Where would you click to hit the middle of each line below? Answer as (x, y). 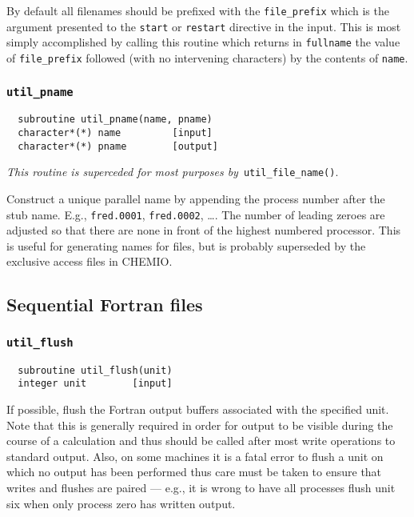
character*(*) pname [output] (118, 146)
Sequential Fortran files (105, 305)
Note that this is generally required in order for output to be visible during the (200, 425)
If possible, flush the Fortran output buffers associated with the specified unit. (198, 409)
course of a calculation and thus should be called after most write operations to (201, 441)
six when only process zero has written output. (121, 503)
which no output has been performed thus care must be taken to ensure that (194, 472)
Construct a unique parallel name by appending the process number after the (196, 199)
